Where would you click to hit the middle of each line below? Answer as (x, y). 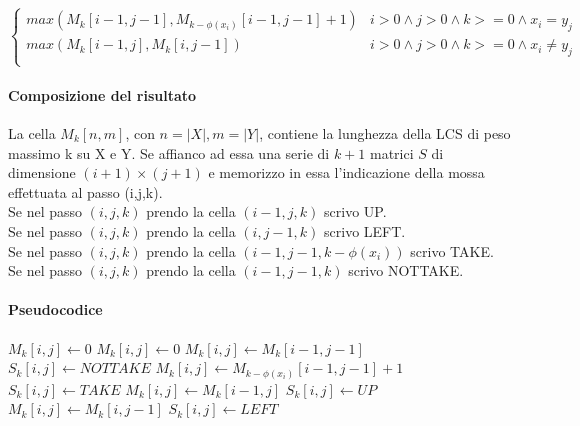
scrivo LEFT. (365, 230)
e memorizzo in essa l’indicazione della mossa (346, 172)
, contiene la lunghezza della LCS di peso (385, 132)
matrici (392, 152)
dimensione (42, 172)
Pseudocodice (55, 309)
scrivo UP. (355, 211)
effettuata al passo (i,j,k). (85, 191)
